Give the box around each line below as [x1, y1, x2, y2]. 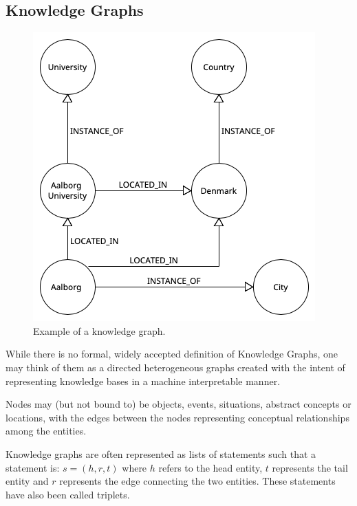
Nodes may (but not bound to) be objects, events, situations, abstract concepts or [6, 397, 351, 411]
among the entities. [6, 423, 87, 438]
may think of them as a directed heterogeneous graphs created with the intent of [6, 360, 345, 374]
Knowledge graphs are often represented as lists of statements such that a [6, 446, 316, 461]
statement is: [6, 460, 60, 474]
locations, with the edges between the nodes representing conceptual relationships [6, 410, 349, 424]
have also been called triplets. [6, 487, 130, 501]
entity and [6, 474, 49, 488]
